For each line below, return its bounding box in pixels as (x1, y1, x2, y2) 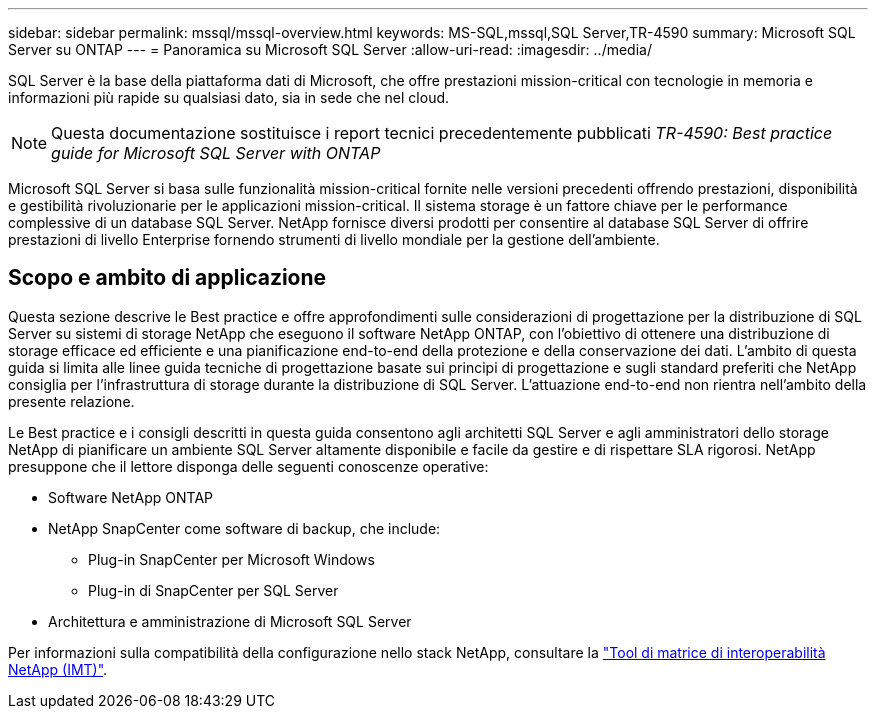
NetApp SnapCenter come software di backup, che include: (48, 519, 441, 537)
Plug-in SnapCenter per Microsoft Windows (88, 550, 375, 568)
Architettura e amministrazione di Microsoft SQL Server (48, 612, 412, 630)
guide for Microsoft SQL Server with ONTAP (51, 143, 381, 163)
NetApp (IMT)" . (8, 660, 108, 678)
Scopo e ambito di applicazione (8, 265, 327, 291)
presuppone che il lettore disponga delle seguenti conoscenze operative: (8, 457, 489, 475)
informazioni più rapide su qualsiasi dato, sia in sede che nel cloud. (8, 89, 450, 106)
